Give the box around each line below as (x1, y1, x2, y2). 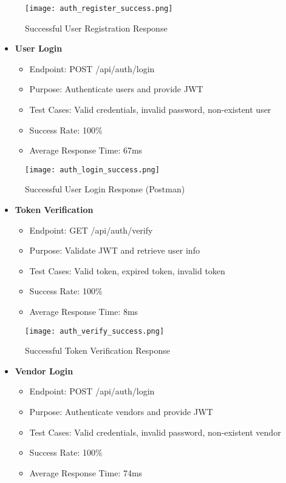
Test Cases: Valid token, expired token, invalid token (29, 264, 225, 277)
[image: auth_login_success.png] (25, 165, 160, 174)
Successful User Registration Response (25, 21, 168, 34)
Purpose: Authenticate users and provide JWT (29, 83, 203, 95)
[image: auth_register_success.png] (25, 4, 173, 13)
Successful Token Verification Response (25, 344, 170, 357)
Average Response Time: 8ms (29, 305, 138, 318)
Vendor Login (15, 364, 73, 377)
